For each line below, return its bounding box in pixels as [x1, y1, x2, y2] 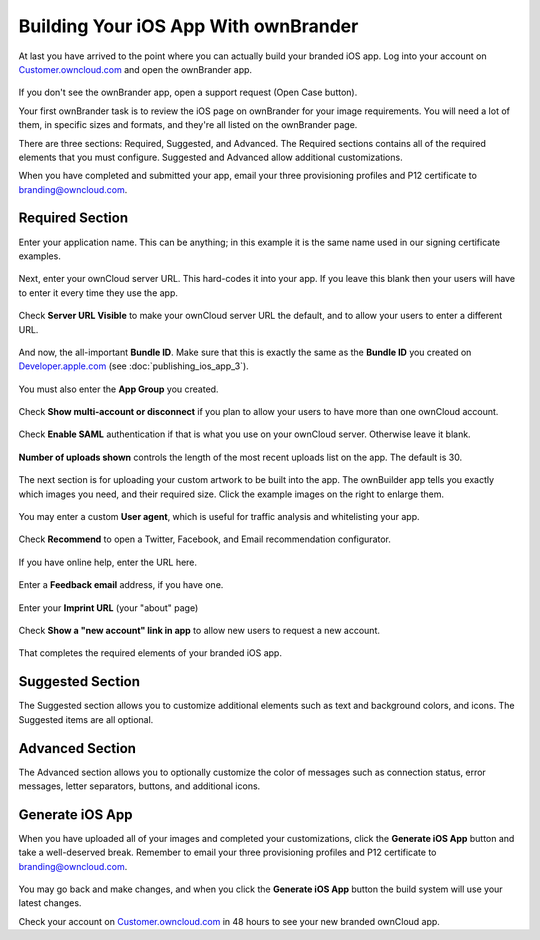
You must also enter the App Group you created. [18, 383, 219, 395]
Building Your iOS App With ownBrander [18, 15, 359, 37]
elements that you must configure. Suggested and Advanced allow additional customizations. [18, 151, 404, 163]
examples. [18, 250, 62, 262]
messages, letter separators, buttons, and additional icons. [18, 780, 261, 792]
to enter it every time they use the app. [18, 286, 179, 299]
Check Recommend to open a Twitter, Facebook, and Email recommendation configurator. [18, 533, 392, 545]
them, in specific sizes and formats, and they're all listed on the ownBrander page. [18, 119, 358, 131]
